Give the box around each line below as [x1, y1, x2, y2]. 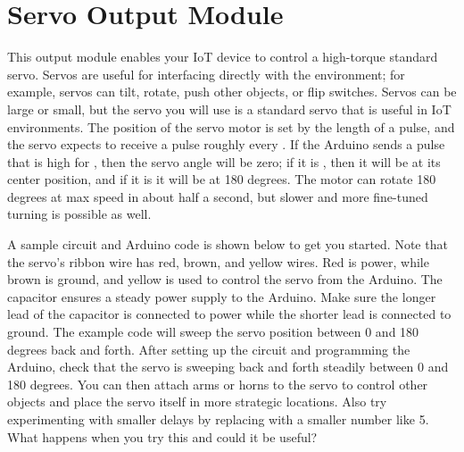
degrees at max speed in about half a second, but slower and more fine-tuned [7, 187, 428, 205]
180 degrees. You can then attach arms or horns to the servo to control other [7, 374, 428, 393]
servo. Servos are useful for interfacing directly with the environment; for [7, 64, 405, 83]
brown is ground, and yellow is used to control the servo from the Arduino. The [7, 270, 443, 289]
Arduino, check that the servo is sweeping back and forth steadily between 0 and [7, 357, 449, 376]
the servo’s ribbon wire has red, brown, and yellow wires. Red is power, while [7, 252, 429, 271]
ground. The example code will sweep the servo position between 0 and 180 [7, 322, 419, 341]
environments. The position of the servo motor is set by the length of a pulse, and [7, 117, 455, 136]
